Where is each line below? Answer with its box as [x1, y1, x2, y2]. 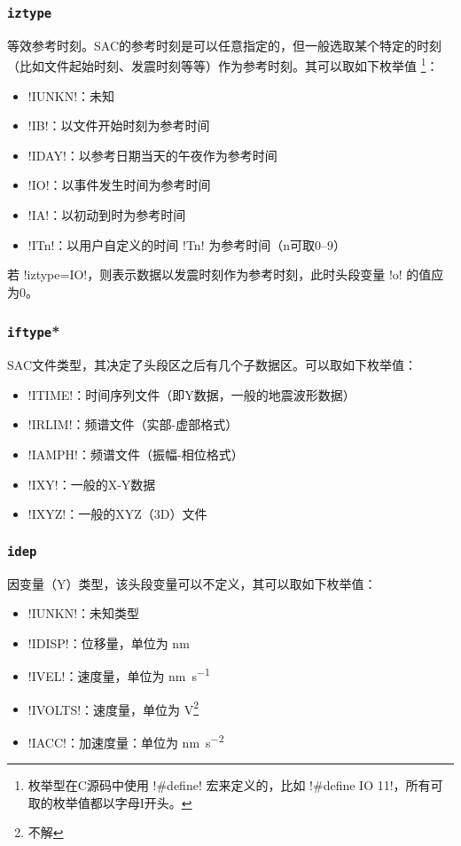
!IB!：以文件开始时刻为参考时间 [27, 116, 210, 135]
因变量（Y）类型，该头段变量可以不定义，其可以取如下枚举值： [7, 574, 377, 592]
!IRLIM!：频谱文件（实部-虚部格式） [27, 415, 238, 434]
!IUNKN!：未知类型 [27, 604, 140, 623]
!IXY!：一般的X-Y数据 [27, 474, 156, 493]
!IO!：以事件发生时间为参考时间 [27, 176, 211, 194]
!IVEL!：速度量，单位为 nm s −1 [27, 664, 210, 685]
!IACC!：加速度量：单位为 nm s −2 [27, 730, 224, 751]
